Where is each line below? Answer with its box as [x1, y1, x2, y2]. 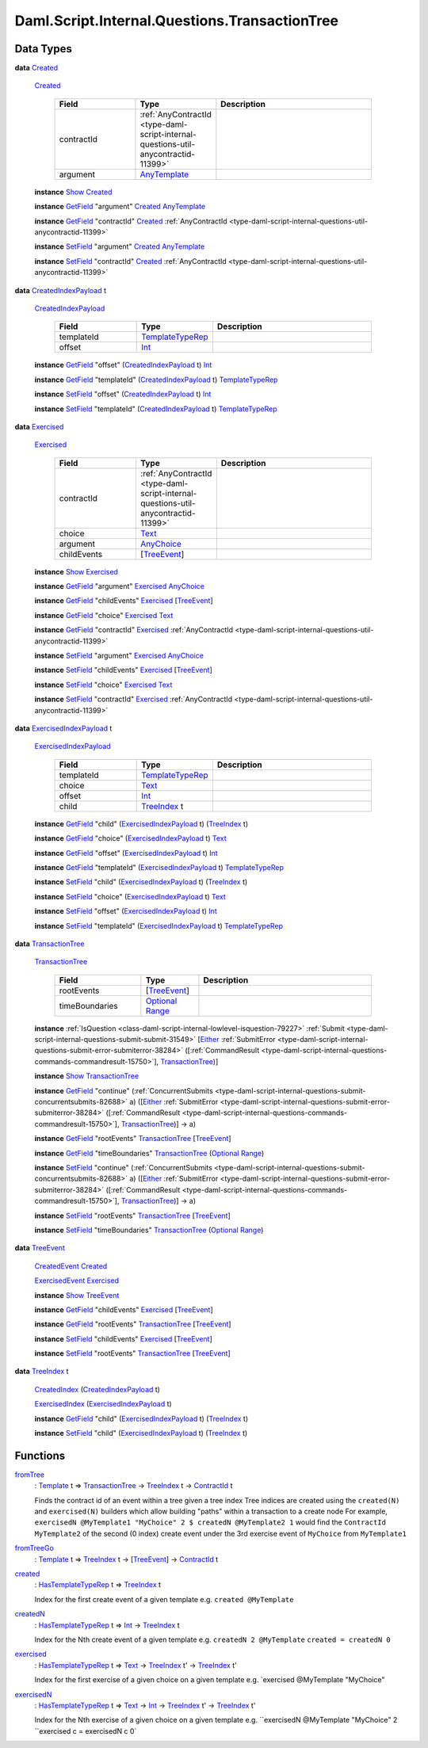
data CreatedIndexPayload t [14, 285, 107, 295]
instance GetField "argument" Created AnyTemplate [34, 202, 206, 212]
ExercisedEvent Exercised [34, 1276, 119, 1285]
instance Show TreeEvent [34, 1290, 120, 1300]
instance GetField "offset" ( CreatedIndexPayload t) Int [34, 361, 212, 370]
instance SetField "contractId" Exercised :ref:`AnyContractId [34, 694, 233, 704]
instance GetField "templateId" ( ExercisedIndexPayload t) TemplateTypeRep [34, 862, 285, 872]
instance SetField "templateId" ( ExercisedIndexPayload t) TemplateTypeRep [34, 921, 284, 930]
